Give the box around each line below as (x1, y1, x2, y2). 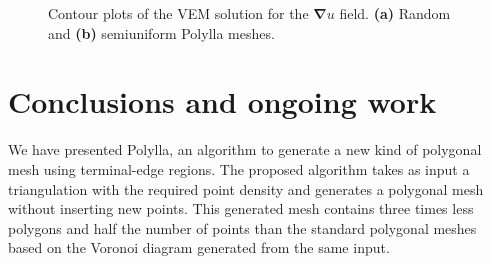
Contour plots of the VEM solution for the (48, 3, 309, 23)
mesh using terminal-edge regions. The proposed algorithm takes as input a (8, 158, 470, 179)
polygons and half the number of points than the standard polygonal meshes (8, 217, 477, 238)
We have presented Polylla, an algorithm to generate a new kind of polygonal (8, 139, 482, 160)
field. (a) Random (339, 3, 451, 23)
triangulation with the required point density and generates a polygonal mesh (8, 178, 484, 199)
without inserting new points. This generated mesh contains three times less (8, 198, 474, 219)
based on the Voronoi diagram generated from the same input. (8, 237, 390, 258)
